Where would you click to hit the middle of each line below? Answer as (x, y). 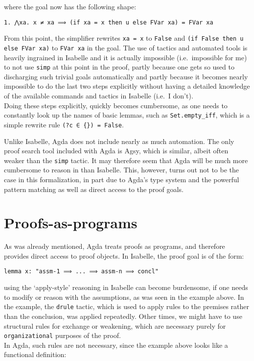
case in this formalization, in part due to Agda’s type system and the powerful (122, 179)
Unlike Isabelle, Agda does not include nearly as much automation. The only (119, 141)
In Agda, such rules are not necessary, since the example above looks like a (116, 345)
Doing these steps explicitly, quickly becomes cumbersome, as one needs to (116, 105)
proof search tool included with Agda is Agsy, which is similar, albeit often (116, 151)
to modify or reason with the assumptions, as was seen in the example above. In (124, 297)
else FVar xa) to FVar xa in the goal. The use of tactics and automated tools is (126, 47)
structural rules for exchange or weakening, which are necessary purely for (115, 325)
